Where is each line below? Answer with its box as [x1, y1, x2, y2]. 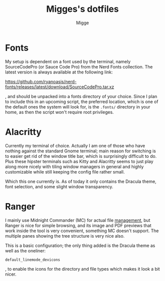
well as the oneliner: [5, 247, 46, 253]
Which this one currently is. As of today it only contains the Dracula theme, [5, 178, 157, 184]
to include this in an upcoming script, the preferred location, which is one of [5, 99, 159, 105]
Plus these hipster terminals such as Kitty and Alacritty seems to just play [5, 158, 154, 164]
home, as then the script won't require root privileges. [5, 109, 114, 115]
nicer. [5, 271, 17, 277]
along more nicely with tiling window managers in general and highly [5, 164, 144, 170]
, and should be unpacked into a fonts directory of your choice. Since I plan [5, 93, 158, 99]
